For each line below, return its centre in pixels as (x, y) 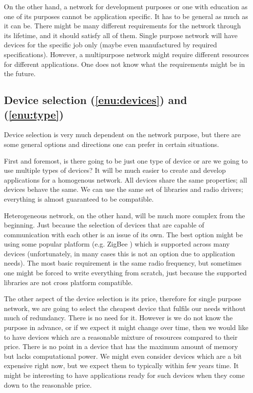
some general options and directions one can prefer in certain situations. (112, 144)
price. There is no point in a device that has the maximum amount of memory (121, 346)
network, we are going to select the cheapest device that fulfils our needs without (125, 308)
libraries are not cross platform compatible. (68, 282)
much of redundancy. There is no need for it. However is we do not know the (118, 318)
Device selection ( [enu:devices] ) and (96, 100)
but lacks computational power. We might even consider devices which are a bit (123, 356)
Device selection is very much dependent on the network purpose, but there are (122, 134)
